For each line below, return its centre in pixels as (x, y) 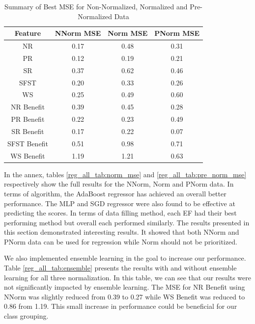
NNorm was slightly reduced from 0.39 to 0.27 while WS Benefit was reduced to (125, 296)
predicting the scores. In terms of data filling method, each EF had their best (120, 213)
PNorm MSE (177, 33)
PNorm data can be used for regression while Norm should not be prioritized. (121, 241)
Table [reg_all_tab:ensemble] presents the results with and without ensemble (120, 268)
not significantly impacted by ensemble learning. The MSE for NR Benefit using (125, 287)
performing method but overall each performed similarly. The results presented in (127, 222)
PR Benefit (28, 119)
